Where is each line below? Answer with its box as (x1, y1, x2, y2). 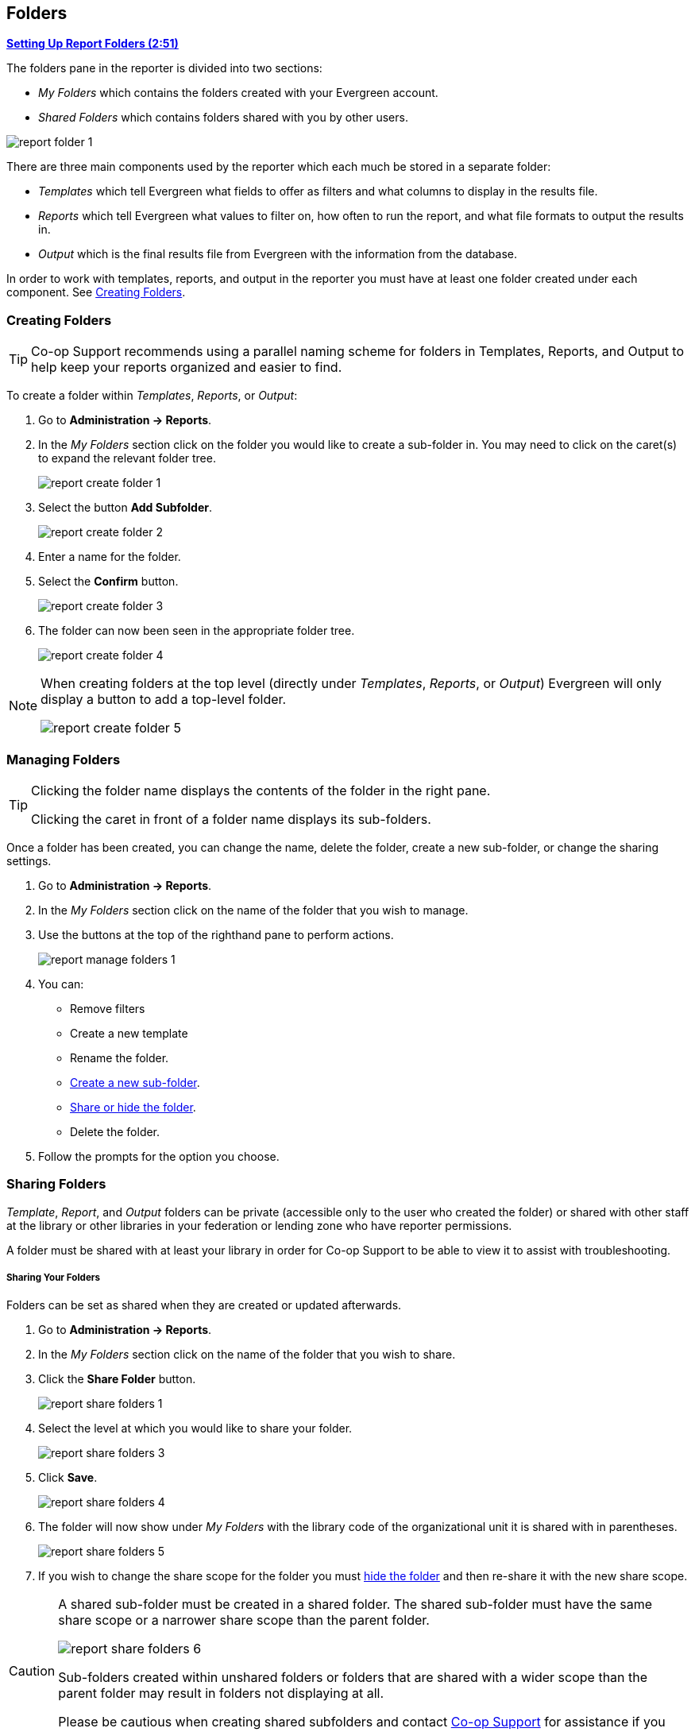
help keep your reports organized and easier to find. (31, 359, 342, 376)
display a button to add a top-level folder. (41, 691, 287, 708)
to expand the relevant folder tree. (38, 451, 216, 466)
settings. (6, 853, 52, 868)
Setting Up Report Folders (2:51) (6, 37, 179, 51)
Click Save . (38, 1471, 98, 1485)
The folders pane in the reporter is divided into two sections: (6, 61, 322, 75)
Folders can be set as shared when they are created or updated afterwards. (6, 1298, 402, 1313)
